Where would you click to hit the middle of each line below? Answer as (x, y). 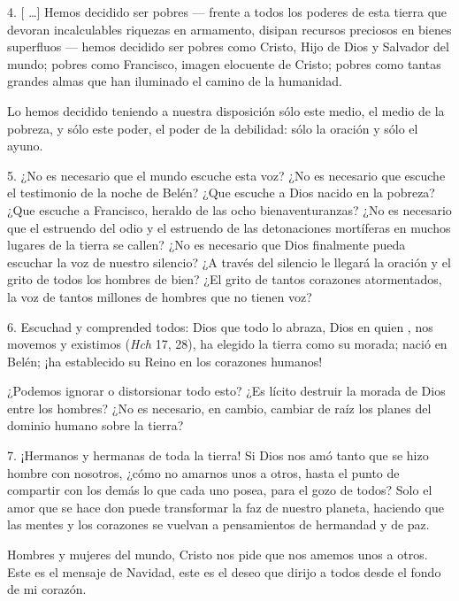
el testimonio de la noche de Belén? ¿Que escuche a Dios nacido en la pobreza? (221, 193)
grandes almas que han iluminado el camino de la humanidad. (175, 81)
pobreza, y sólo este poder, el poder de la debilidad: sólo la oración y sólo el (213, 128)
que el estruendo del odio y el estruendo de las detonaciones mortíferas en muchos (229, 227)
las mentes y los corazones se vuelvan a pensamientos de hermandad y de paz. (218, 524)
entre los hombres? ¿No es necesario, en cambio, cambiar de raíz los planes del (219, 408)
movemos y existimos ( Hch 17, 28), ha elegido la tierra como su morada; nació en (227, 344)
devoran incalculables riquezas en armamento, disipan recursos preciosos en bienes (229, 29)
